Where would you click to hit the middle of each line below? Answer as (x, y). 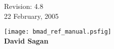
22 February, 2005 (31, 16)
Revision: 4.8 (24, 6)
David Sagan (26, 40)
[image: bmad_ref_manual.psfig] (58, 32)
